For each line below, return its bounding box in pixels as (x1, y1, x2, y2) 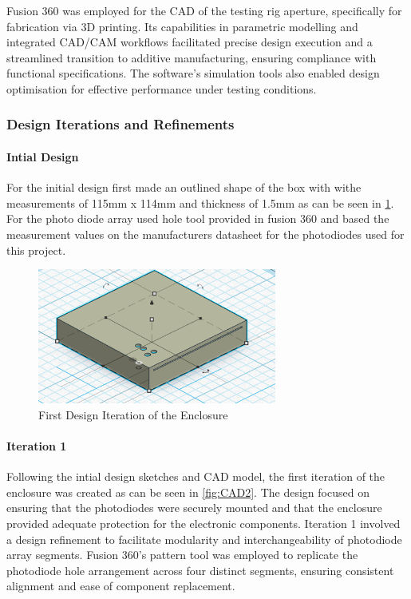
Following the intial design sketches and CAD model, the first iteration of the (6, 468, 385, 485)
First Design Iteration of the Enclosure (38, 406, 228, 422)
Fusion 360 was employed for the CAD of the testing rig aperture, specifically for (6, 2, 402, 18)
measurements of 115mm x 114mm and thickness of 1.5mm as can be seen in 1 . (6, 194, 394, 211)
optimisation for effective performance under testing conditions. (6, 80, 317, 97)
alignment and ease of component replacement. (6, 577, 235, 594)
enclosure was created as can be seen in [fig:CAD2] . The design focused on (6, 483, 370, 500)
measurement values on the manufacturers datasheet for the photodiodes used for (6, 225, 405, 242)
